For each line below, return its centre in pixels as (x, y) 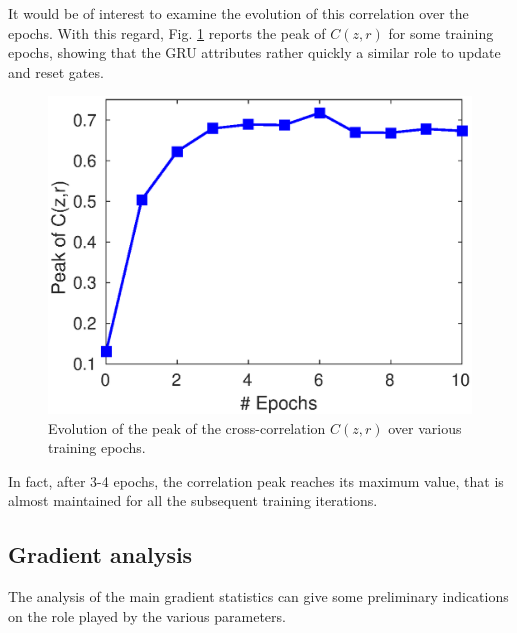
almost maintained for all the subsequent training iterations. (193, 500)
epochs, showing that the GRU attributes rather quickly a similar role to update (254, 52)
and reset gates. (56, 71)
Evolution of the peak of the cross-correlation (187, 427)
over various (425, 427)
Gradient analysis (100, 554)
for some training (441, 32)
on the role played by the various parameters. (147, 615)
